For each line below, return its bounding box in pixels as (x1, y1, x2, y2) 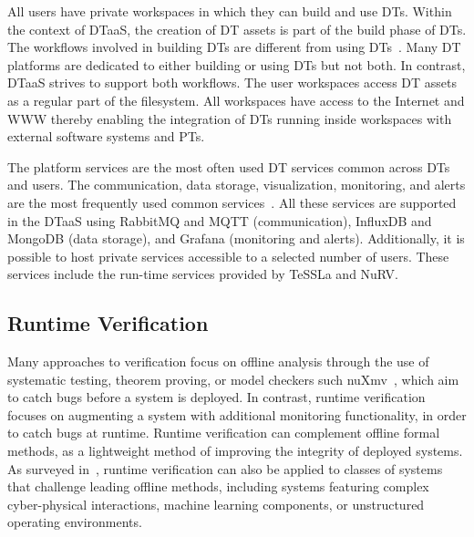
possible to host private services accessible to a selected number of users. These (7, 246, 449, 265)
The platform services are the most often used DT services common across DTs (7, 157, 450, 176)
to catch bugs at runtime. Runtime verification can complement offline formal (7, 423, 440, 442)
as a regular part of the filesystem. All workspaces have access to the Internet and (7, 90, 465, 109)
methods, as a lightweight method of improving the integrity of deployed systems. (7, 441, 463, 460)
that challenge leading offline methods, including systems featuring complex (7, 477, 429, 496)
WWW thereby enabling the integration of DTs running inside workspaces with (7, 108, 452, 128)
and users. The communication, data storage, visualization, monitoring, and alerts (7, 175, 466, 194)
